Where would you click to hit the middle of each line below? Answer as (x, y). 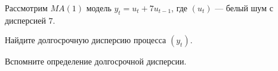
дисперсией (25, 20)
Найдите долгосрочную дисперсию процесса (86, 40)
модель (99, 8)
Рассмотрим (26, 8)
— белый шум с (244, 8)
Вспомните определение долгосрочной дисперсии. (96, 61)
